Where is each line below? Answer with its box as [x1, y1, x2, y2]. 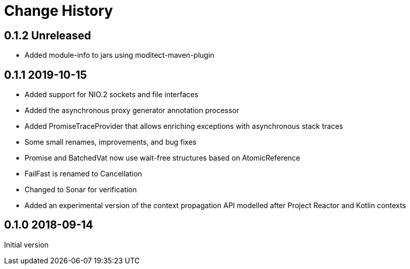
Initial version [4, 240, 49, 249]
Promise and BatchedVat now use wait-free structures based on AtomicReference [25, 153, 301, 163]
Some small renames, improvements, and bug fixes [25, 138, 197, 147]
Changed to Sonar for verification [25, 185, 137, 194]
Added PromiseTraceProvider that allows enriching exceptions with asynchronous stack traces [25, 122, 343, 131]
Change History [4, 2, 113, 19]
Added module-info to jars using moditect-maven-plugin [25, 51, 215, 60]
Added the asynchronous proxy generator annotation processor [25, 106, 239, 115]
